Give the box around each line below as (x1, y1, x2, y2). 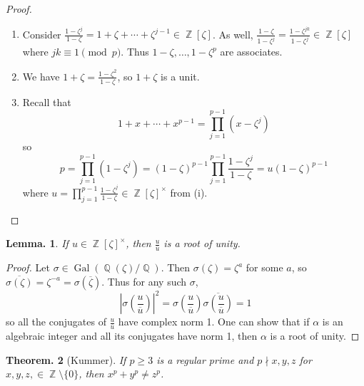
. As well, (212, 26, 253, 41)
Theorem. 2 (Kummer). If (6, 352, 126, 367)
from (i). (170, 184, 208, 199)
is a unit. (161, 68, 200, 83)
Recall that (22, 94, 71, 109)
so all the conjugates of (6, 314, 106, 329)
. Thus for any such (101, 273, 187, 288)
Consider (22, 26, 61, 41)
